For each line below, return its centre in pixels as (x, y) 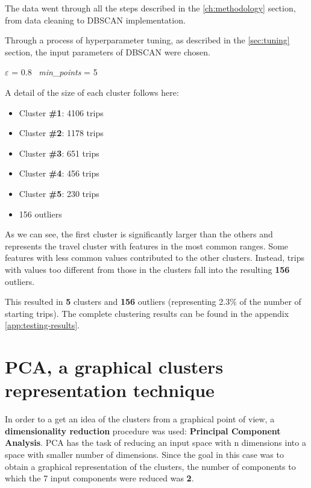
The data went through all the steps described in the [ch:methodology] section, (150, 8)
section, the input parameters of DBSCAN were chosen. (108, 52)
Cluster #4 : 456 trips (59, 173)
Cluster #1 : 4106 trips (61, 112)
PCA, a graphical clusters (114, 367)
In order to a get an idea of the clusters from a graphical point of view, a (140, 419)
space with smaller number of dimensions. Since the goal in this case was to (144, 454)
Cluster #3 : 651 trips (59, 153)
